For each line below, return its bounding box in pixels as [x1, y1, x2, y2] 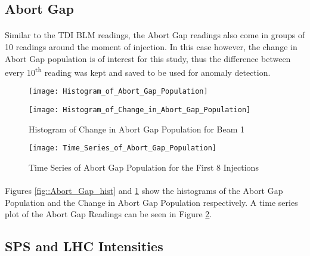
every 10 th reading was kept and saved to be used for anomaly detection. [5, 64, 271, 78]
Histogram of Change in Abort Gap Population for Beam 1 [29, 122, 244, 135]
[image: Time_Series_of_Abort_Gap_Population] [29, 144, 216, 153]
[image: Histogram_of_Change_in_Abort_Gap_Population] [29, 106, 251, 115]
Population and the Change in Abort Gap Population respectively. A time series [5, 196, 298, 208]
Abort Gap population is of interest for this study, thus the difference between [5, 52, 291, 64]
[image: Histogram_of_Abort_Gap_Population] [29, 87, 208, 96]
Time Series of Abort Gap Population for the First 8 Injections [29, 161, 259, 173]
